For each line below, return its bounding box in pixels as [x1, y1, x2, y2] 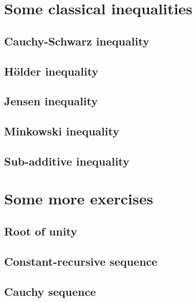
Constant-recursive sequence [4, 253, 158, 269]
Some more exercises [4, 188, 154, 209]
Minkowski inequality [4, 123, 119, 139]
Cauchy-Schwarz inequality [4, 33, 149, 49]
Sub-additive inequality [4, 153, 129, 169]
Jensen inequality [4, 93, 98, 109]
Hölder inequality [4, 63, 99, 79]
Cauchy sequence [4, 283, 96, 299]
